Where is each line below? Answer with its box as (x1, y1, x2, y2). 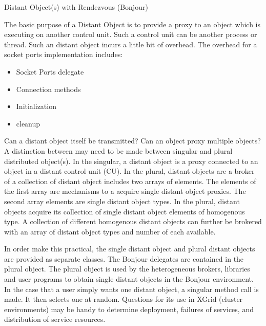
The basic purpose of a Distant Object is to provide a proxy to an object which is (4, 19, 261, 29)
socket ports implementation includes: (4, 49, 123, 60)
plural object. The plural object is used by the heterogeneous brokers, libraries (4, 263, 250, 274)
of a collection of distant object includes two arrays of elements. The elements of (4, 175, 256, 186)
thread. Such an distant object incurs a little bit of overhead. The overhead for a (4, 39, 257, 49)
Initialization (16, 101, 56, 112)
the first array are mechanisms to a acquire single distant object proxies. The (4, 186, 246, 196)
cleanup (16, 118, 40, 129)
